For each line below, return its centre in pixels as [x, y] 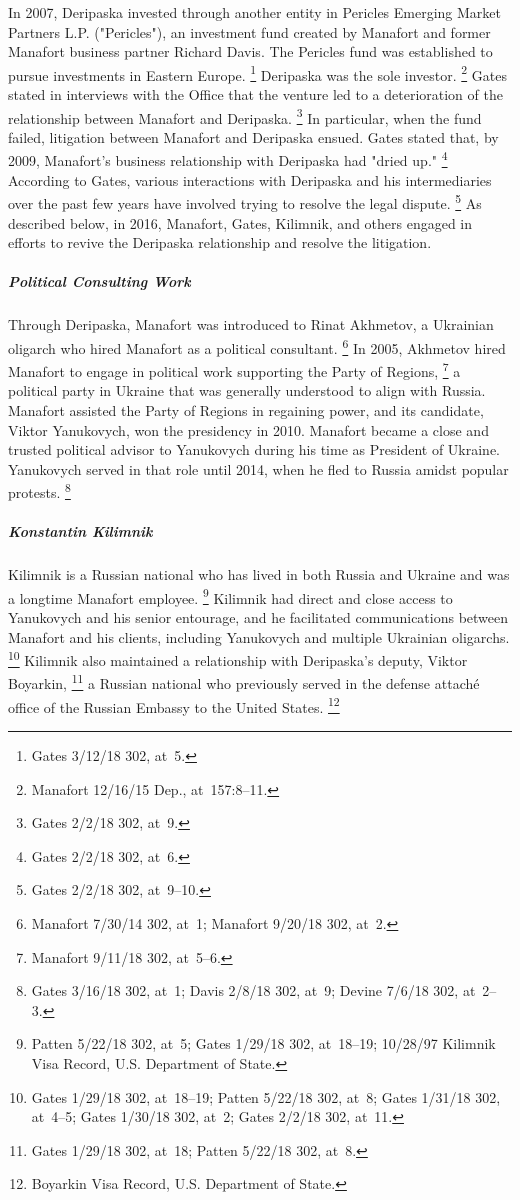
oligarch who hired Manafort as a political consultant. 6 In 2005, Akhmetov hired [257, 346]
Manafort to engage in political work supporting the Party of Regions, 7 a [234, 369]
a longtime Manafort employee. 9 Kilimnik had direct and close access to [230, 596]
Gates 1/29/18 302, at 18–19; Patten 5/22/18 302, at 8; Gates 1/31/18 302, [266, 1096]
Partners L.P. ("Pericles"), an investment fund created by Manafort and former [249, 31]
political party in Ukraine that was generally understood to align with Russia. [247, 390]
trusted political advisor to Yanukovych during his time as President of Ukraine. [254, 449]
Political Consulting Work [99, 281]
